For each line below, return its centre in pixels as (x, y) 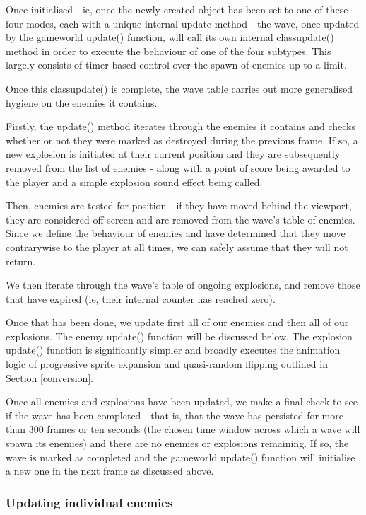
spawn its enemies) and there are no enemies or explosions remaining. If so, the (177, 443)
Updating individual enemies (89, 502)
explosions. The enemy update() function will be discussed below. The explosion (179, 336)
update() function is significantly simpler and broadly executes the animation (173, 350)
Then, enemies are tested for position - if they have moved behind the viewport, (179, 206)
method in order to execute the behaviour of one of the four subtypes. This (169, 51)
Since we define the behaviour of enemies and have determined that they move (176, 233)
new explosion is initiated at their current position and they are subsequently (173, 154)
